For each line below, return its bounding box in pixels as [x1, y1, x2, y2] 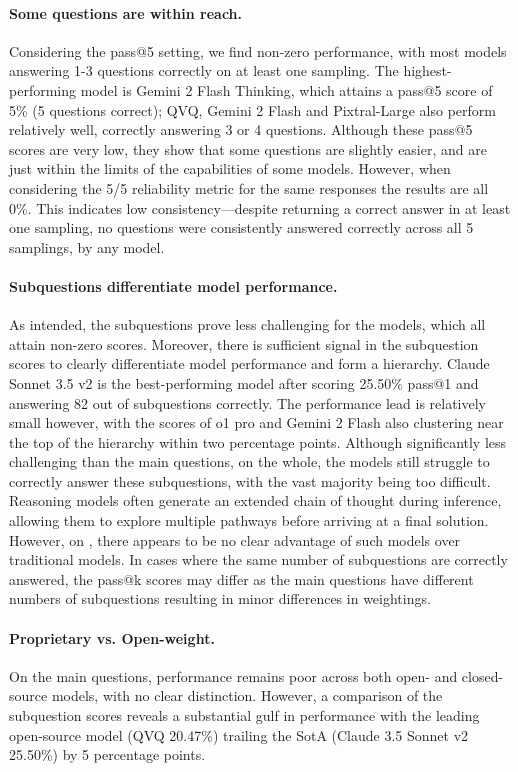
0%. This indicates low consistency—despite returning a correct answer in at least [9, 197, 511, 218]
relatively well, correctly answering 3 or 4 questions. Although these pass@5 [9, 119, 473, 140]
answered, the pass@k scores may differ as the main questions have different [9, 568, 474, 589]
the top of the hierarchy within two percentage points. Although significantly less [9, 431, 507, 452]
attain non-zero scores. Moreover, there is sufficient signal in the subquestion [9, 333, 479, 354]
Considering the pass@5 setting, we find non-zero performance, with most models [9, 40, 507, 61]
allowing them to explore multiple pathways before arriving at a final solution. [9, 510, 489, 531]
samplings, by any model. [9, 236, 165, 257]
